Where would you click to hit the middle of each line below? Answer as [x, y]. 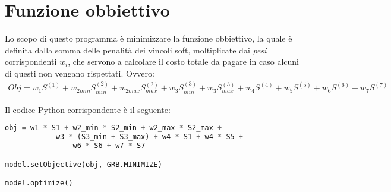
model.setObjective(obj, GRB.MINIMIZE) [83, 164]
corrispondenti [31, 62]
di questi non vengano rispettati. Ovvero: [80, 73]
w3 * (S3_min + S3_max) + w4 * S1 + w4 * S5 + [149, 137]
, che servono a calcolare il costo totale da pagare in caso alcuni [183, 62]
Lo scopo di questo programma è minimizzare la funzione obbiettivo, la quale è [149, 38]
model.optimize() [39, 183]
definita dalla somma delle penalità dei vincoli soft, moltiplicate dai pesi [136, 50]
